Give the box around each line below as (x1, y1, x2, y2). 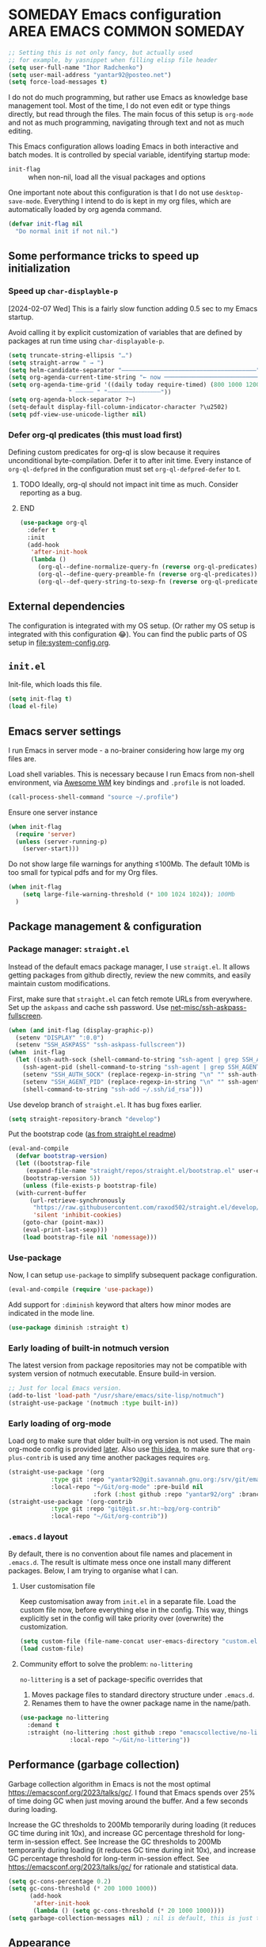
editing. (8, 126, 33, 136)
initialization (8, 262, 70, 276)
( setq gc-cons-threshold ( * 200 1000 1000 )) (8, 1884, 158, 1893)
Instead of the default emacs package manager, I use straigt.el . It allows (8, 962, 250, 971)
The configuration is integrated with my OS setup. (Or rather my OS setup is (8, 621, 256, 630)
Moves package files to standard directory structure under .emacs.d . (31, 1690, 255, 1700)
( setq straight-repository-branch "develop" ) (8, 1115, 161, 1123)
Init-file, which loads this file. (8, 680, 103, 689)
